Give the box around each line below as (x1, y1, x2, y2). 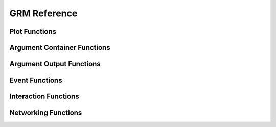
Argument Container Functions (9, 43, 110, 52)
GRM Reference (9, 8, 78, 19)
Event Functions (9, 76, 62, 85)
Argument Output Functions (9, 60, 101, 68)
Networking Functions (9, 109, 82, 117)
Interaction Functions (9, 92, 79, 101)
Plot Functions (9, 27, 57, 36)
